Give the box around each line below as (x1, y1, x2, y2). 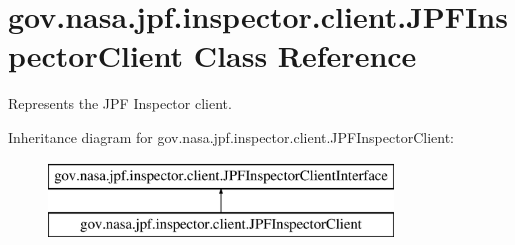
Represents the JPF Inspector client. (8, 93, 232, 114)
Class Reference (193, 35, 417, 76)
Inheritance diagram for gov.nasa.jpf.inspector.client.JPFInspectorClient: (8, 126, 454, 147)
